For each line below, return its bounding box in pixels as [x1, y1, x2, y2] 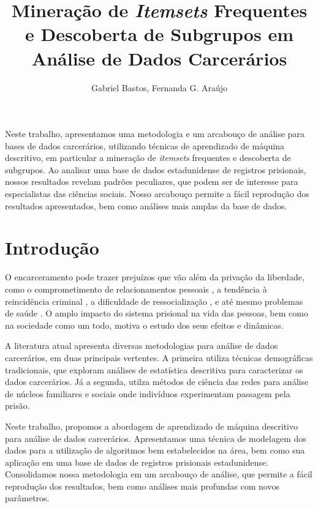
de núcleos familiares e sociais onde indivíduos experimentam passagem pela [5, 387, 290, 400]
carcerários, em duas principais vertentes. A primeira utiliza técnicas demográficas [5, 351, 313, 364]
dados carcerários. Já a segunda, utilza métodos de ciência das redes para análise [5, 375, 309, 388]
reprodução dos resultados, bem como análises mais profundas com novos [5, 479, 279, 492]
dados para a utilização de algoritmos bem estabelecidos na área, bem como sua [5, 444, 305, 457]
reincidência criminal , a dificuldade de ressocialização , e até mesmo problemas [5, 294, 303, 307]
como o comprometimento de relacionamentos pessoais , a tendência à [5, 282, 267, 295]
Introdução [5, 235, 99, 260]
